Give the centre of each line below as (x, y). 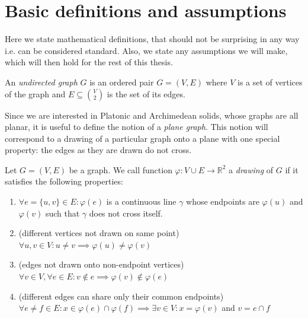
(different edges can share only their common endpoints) (121, 296)
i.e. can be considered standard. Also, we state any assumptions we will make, (146, 50)
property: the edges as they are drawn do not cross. (98, 150)
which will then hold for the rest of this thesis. (89, 62)
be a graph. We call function (121, 169)
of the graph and (35, 93)
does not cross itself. (126, 213)
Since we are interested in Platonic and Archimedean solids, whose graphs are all (152, 115)
